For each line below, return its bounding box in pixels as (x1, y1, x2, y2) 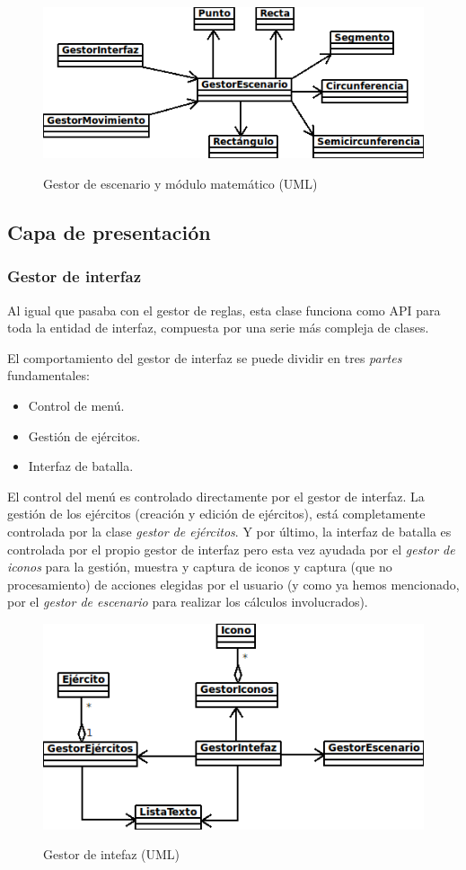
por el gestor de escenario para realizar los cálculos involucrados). (7, 592, 368, 611)
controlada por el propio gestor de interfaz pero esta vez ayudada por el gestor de (7, 539, 455, 558)
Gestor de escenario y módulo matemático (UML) (43, 173, 318, 192)
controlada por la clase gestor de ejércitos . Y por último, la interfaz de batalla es (7, 521, 452, 540)
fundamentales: (7, 366, 90, 385)
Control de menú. (28, 395, 125, 414)
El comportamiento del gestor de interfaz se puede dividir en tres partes (7, 348, 402, 367)
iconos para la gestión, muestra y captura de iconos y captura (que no (7, 557, 392, 576)
